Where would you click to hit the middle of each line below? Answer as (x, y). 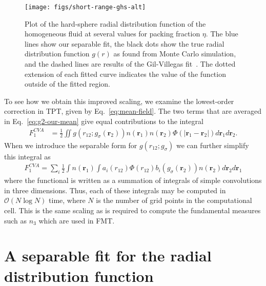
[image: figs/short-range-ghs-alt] (85, 7)
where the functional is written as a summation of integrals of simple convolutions (133, 180)
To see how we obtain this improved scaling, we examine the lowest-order (119, 101)
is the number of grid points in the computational (174, 200)
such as (16, 220)
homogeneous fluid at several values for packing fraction (112, 34)
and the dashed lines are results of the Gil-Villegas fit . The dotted (130, 64)
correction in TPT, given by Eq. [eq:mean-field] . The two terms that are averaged (133, 111)
